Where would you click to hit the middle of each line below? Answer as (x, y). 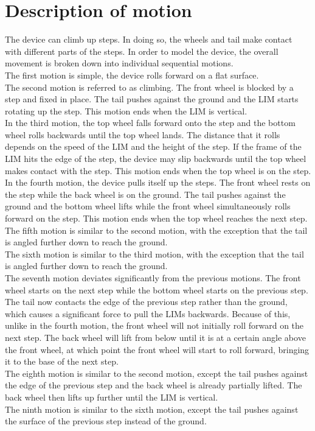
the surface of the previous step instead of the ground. (106, 421)
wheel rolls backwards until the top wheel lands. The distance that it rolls (143, 134)
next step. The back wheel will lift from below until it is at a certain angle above (155, 337)
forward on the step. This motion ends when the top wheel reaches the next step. (156, 218)
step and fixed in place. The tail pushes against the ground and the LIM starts (152, 99)
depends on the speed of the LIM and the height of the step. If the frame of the (153, 146)
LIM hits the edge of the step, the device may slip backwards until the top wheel (156, 159)
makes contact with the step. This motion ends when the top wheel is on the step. (158, 170)
